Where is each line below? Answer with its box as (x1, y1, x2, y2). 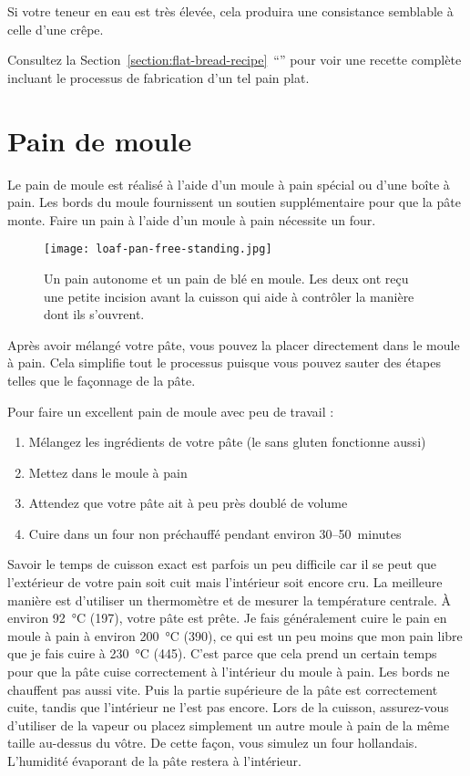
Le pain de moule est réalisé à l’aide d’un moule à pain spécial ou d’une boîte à (7, 174, 450, 193)
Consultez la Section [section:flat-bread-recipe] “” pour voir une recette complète (7, 50, 462, 69)
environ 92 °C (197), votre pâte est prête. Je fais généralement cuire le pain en (7, 608, 447, 627)
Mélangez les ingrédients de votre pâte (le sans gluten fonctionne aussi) (28, 432, 426, 451)
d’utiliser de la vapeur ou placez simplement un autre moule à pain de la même (7, 715, 450, 734)
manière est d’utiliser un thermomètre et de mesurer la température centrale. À (7, 590, 452, 609)
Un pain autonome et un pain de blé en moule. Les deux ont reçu (44, 268, 409, 287)
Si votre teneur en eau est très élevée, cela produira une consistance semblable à (7, 2, 454, 20)
